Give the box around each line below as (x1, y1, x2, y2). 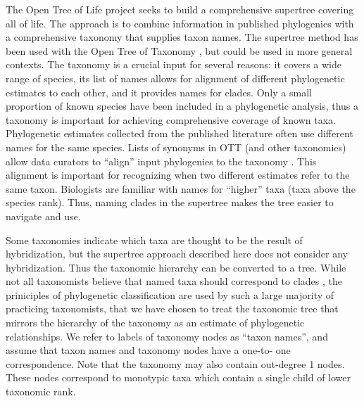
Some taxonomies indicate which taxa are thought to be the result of (6, 232, 303, 247)
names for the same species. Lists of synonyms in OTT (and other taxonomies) (6, 139, 346, 154)
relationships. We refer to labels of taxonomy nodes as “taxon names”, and (6, 329, 328, 343)
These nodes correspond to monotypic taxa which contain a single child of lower (6, 370, 351, 385)
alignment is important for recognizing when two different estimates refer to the (6, 167, 350, 182)
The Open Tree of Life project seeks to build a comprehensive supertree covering (6, 2, 354, 16)
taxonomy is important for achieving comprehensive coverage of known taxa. (6, 112, 336, 127)
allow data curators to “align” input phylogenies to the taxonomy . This (6, 153, 317, 168)
